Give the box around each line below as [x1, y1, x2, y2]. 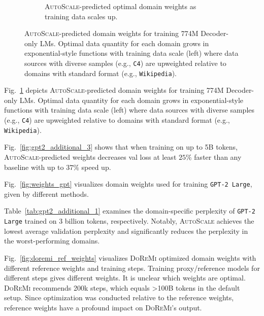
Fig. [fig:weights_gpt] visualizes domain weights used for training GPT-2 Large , [4, 179, 252, 189]
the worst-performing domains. [4, 235, 100, 246]
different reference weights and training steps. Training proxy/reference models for [4, 262, 260, 273]
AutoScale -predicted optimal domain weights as [45, 1, 196, 11]
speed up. [81, 161, 111, 172]
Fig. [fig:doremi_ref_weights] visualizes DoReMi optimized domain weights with [4, 252, 256, 263]
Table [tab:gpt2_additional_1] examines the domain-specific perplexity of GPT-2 [4, 205, 255, 216]
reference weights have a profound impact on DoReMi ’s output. [4, 302, 202, 312]
